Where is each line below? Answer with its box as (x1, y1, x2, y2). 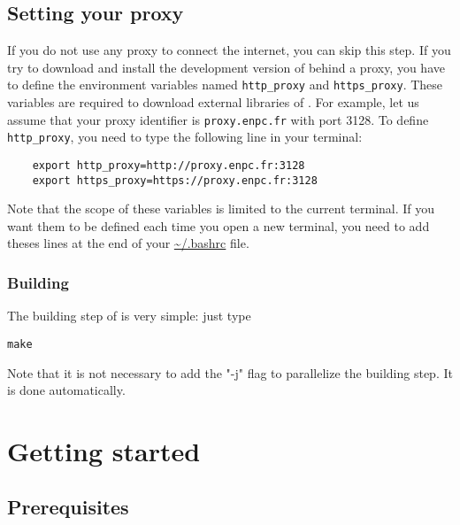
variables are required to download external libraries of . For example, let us (7, 93, 419, 112)
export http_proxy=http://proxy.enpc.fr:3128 (32, 158, 305, 172)
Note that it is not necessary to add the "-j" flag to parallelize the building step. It (7, 363, 453, 382)
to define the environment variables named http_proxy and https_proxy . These (7, 75, 443, 94)
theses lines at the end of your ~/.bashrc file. (7, 234, 249, 252)
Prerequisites (7, 493, 129, 521)
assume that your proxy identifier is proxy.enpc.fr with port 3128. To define (7, 110, 429, 128)
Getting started (7, 432, 201, 468)
